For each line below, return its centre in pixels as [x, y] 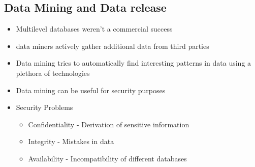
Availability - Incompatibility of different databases [107, 158]
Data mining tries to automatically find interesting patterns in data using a [134, 63]
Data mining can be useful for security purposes [91, 90]
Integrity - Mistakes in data [71, 141]
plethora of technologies [53, 73]
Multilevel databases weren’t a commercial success [94, 29]
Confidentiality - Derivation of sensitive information [109, 124]
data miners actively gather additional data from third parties [113, 46]
